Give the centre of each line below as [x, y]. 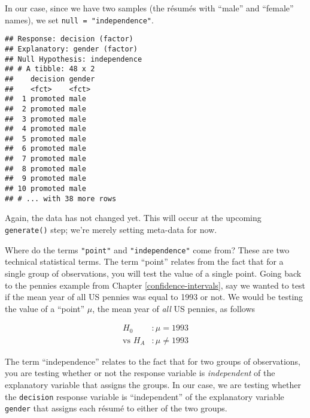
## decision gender [50, 79]
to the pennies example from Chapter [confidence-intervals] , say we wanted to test [155, 285]
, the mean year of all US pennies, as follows [174, 308]
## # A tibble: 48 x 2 [50, 69]
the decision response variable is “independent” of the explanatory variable [145, 396]
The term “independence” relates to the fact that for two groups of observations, [153, 361]
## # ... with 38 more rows [61, 199]
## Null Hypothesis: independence [74, 59]
